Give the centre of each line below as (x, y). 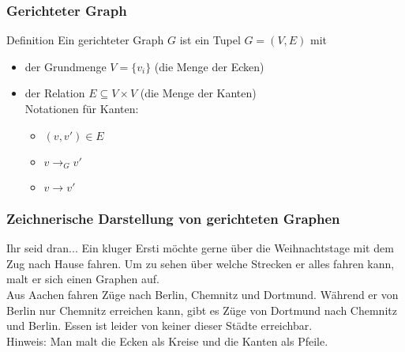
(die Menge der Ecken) (209, 66)
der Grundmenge (66, 66)
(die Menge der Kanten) (198, 93)
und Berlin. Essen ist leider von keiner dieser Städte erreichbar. (159, 326)
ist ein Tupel (210, 40)
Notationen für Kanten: (82, 108)
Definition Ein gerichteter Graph (85, 40)
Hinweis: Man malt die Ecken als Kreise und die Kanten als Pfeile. (167, 341)
